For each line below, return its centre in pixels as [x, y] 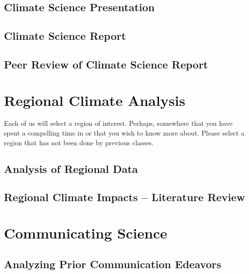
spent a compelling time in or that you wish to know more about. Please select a [124, 133]
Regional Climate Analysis [95, 100]
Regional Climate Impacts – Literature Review [124, 197]
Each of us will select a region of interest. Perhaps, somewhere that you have [118, 123]
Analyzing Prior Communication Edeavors [113, 264]
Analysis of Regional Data [71, 168]
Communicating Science [86, 233]
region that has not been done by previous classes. [79, 142]
